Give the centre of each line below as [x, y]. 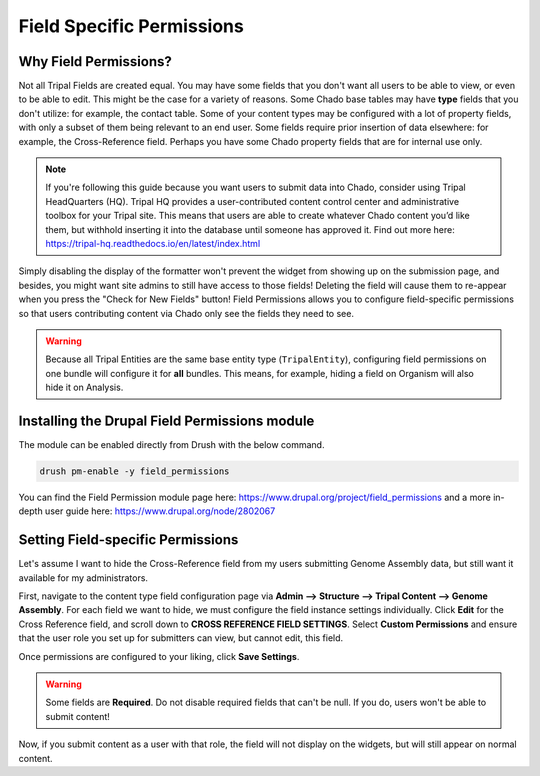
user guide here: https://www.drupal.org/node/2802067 [160, 511]
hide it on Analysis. [84, 387]
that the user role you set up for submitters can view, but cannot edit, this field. [181, 638]
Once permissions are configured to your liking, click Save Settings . [159, 656]
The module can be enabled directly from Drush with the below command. [171, 444]
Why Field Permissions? [95, 61]
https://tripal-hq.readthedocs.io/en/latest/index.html [153, 243]
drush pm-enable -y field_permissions [134, 471]
